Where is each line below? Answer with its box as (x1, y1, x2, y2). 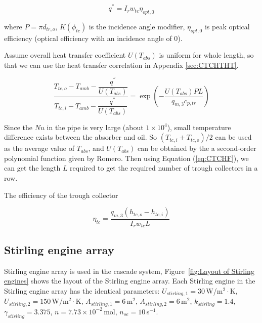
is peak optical (204, 21, 250, 31)
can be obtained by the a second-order (138, 143, 256, 153)
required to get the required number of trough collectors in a (70, 163, 258, 173)
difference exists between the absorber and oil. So (4, 132, 157, 142)
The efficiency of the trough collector (4, 189, 118, 200)
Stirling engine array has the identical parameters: (4, 285, 160, 296)
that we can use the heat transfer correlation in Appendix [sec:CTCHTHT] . (4, 59, 239, 70)
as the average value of (4, 143, 74, 153)
